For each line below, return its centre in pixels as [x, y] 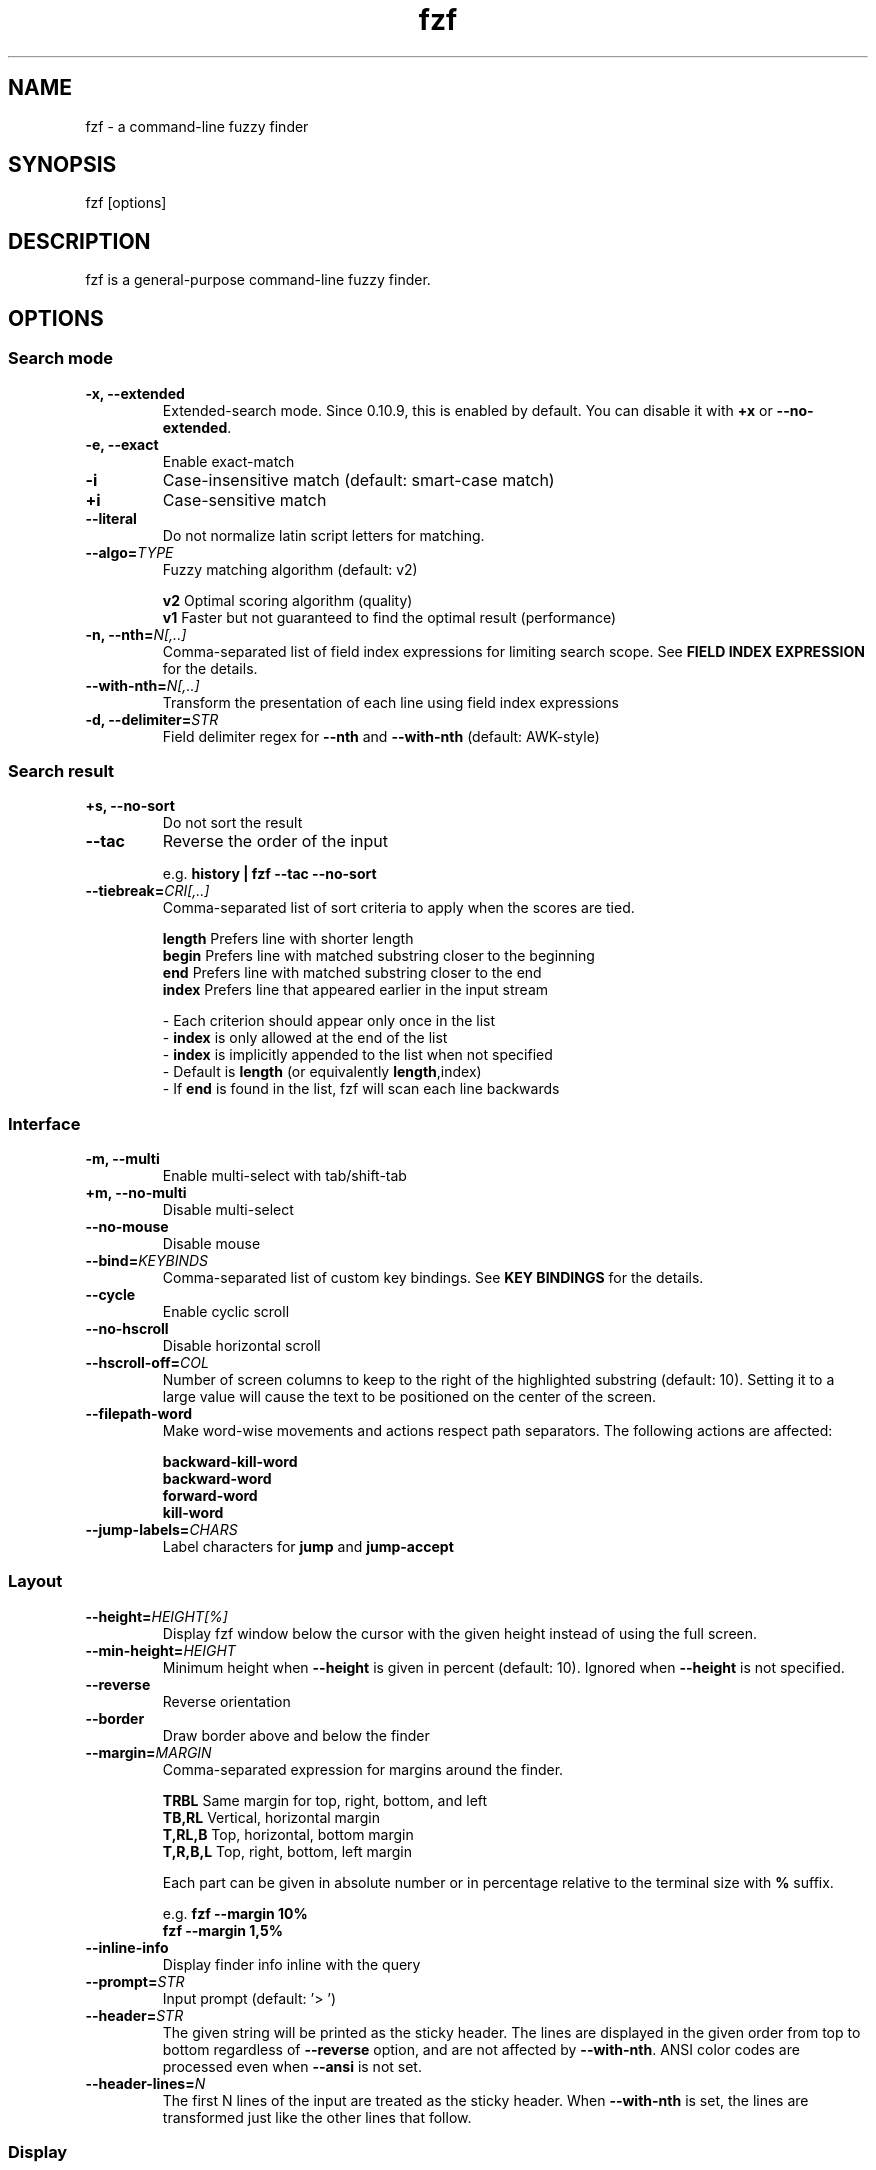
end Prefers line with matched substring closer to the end [352, 973]
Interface [44, 1123]
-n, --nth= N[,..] [136, 634]
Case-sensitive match [244, 499]
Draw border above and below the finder [296, 1735]
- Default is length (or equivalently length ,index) [322, 1072]
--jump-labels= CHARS [161, 1529]
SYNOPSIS [62, 165]
